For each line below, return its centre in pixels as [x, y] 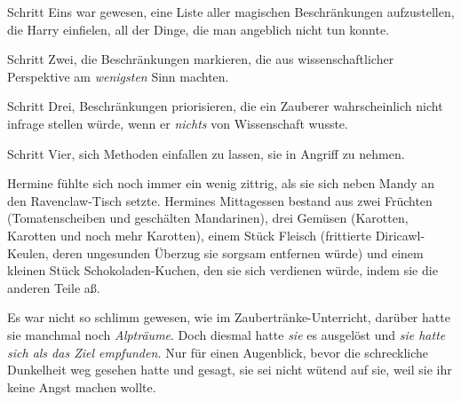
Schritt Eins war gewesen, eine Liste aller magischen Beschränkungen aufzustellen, [231, 12]
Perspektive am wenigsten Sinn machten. [118, 76]
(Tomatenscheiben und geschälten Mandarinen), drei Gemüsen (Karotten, [208, 218]
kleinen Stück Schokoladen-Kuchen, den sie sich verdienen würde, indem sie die [223, 270]
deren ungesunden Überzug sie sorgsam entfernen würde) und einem [238, 252]
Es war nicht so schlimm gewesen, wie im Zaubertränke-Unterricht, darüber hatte [229, 317]
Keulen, [28, 252]
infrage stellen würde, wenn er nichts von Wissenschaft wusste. [178, 123]
